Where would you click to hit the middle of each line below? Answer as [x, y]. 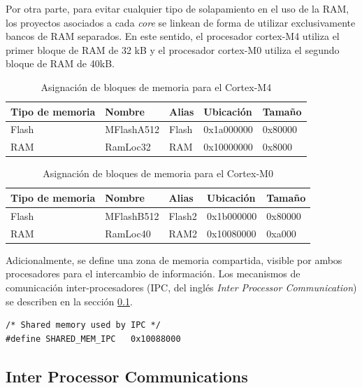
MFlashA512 [132, 129]
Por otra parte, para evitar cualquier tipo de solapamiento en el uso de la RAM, [178, 8]
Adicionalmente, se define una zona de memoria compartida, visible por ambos [174, 259]
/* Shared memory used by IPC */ [83, 325]
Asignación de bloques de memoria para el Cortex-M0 [158, 173]
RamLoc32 [128, 147]
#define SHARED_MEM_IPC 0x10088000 [93, 339]
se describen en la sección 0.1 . [69, 301]
